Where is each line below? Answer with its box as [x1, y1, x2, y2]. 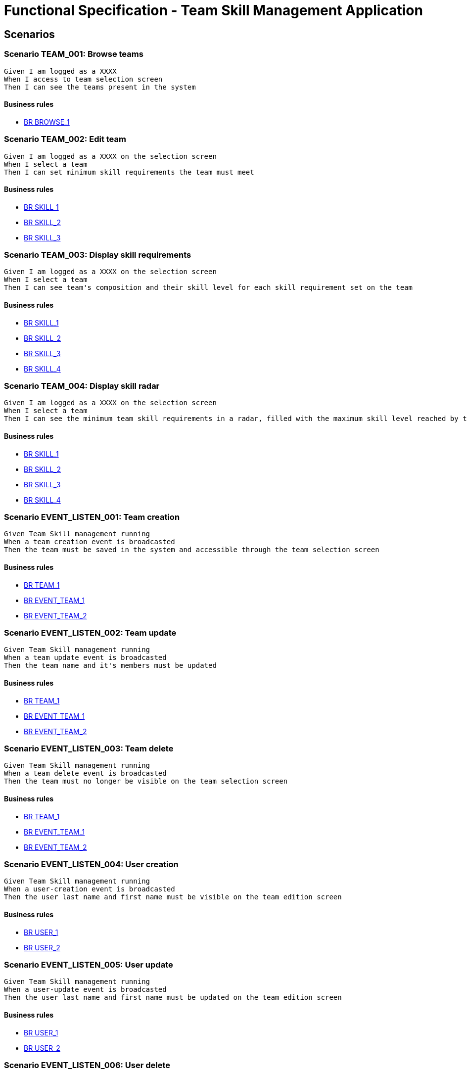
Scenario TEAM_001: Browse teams [4, 49, 143, 59]
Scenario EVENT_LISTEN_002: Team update [4, 628, 177, 638]
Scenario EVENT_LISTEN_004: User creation [4, 859, 179, 869]
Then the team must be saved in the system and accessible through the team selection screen [4, 546, 379, 554]
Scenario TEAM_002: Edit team [4, 134, 126, 144]
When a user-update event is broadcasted [4, 985, 167, 994]
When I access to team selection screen [4, 75, 163, 83]
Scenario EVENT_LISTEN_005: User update [4, 959, 173, 970]
